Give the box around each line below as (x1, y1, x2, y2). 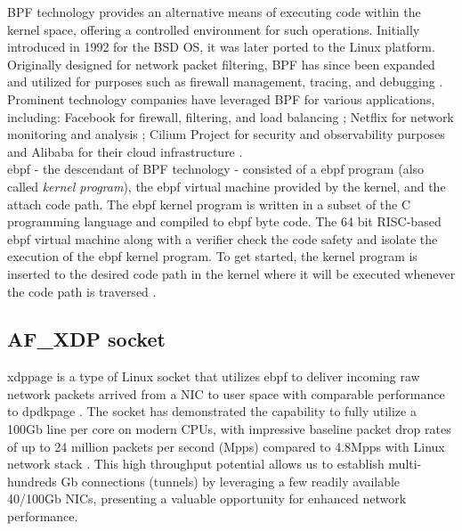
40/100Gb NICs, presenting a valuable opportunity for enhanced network (7, 489, 407, 508)
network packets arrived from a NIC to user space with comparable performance (7, 384, 445, 403)
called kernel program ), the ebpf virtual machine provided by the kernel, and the (7, 176, 446, 195)
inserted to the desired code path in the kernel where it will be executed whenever (7, 264, 456, 282)
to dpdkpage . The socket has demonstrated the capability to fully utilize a (7, 402, 417, 421)
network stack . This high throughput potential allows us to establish (7, 454, 385, 473)
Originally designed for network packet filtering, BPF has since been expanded (7, 54, 435, 73)
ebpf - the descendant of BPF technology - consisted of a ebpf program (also (7, 159, 425, 178)
